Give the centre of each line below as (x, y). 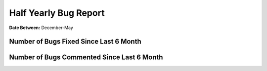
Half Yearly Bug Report (57, 13)
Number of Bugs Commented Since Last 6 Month (86, 57)
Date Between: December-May (41, 28)
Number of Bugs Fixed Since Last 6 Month (75, 42)
